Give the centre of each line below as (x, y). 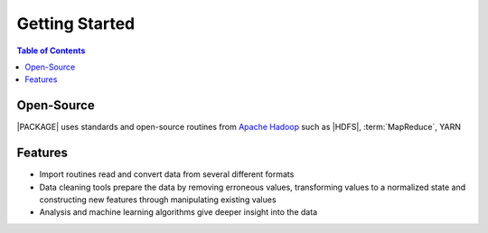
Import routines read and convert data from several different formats (167, 174)
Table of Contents (51, 51)
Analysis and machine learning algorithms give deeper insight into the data (178, 212)
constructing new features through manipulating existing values (158, 200)
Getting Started (76, 23)
